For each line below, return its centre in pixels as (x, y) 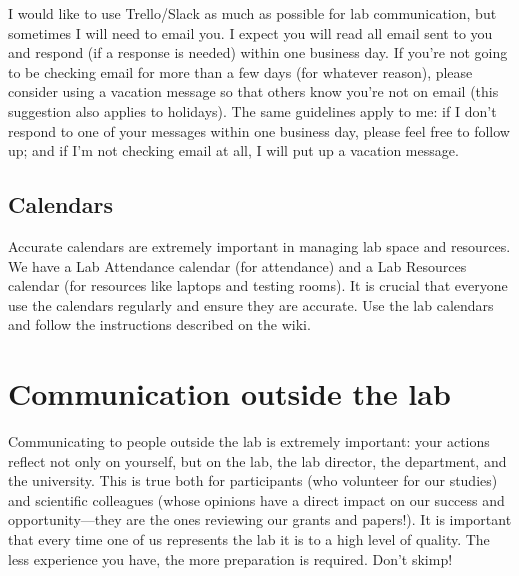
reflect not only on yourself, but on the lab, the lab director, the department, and (257, 460)
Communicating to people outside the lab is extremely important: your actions (249, 441)
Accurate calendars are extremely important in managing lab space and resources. (259, 245)
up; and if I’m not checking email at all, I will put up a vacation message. (233, 150)
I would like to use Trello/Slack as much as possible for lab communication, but (252, 13)
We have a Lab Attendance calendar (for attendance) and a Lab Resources (237, 265)
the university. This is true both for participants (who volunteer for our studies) (253, 480)
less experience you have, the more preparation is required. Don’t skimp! (230, 558)
